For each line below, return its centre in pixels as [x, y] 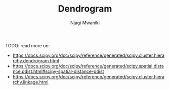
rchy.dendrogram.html [36, 60]
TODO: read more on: [28, 45]
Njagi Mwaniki [85, 23]
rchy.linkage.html [31, 82]
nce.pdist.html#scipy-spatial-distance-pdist [58, 71]
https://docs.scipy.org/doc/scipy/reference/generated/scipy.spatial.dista [88, 66]
